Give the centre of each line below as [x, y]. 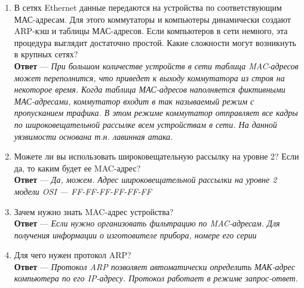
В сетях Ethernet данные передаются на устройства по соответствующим [148, 7]
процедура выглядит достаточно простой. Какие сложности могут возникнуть [155, 42]
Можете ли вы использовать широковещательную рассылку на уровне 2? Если [156, 156]
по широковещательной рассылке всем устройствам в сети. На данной [145, 124]
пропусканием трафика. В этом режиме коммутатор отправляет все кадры [156, 113]
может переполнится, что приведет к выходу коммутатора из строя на [149, 77]
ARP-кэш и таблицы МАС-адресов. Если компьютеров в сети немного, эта [151, 31]
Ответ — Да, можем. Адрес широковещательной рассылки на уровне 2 [145, 180]
